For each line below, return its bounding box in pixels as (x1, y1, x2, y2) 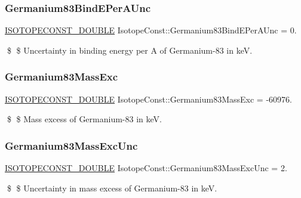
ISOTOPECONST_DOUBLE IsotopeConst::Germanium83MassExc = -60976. (5, 92, 292, 105)
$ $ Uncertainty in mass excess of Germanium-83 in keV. (7, 181, 217, 194)
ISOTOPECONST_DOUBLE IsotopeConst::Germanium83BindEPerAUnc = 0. (5, 24, 297, 36)
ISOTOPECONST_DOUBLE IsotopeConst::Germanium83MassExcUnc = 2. (5, 162, 287, 174)
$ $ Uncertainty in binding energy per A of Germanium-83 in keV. (7, 44, 253, 56)
